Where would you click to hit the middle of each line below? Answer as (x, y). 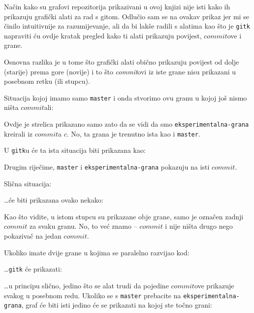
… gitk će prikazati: (33, 269)
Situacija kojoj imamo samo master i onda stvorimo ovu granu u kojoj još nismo (126, 97)
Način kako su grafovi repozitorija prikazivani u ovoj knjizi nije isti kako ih (117, 6)
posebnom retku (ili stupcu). (47, 81)
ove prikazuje (214, 285)
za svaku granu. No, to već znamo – (83, 226)
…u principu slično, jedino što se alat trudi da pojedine (86, 285)
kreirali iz (18, 133)
